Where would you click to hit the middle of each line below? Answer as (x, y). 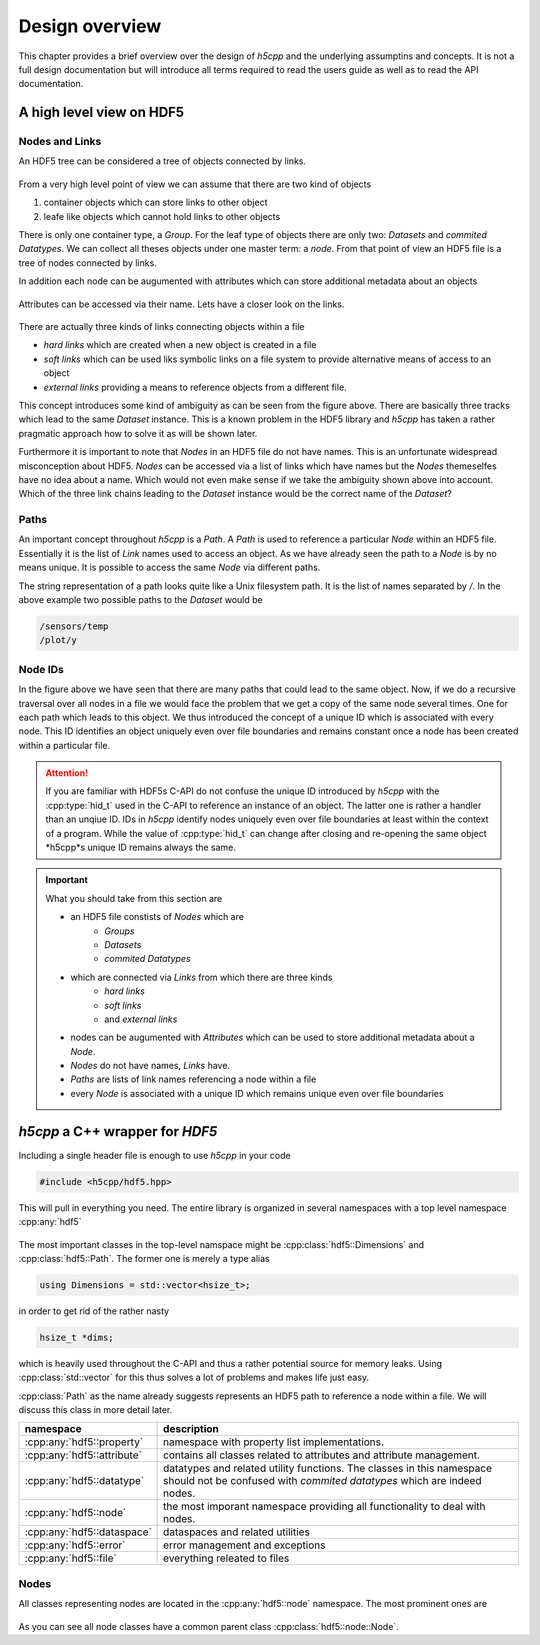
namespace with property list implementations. (274, 1442)
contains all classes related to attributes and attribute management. (321, 1455)
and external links (141, 1019)
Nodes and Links (60, 142)
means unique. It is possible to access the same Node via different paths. (169, 567)
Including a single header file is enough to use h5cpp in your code (154, 1155)
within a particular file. (64, 745)
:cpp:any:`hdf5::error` (75, 1545)
